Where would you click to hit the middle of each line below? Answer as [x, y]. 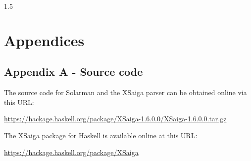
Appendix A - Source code [74, 72]
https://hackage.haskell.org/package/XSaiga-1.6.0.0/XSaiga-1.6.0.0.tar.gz [115, 119]
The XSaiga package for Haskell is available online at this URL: [101, 135]
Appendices [44, 40]
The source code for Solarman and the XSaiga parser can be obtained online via [125, 92]
